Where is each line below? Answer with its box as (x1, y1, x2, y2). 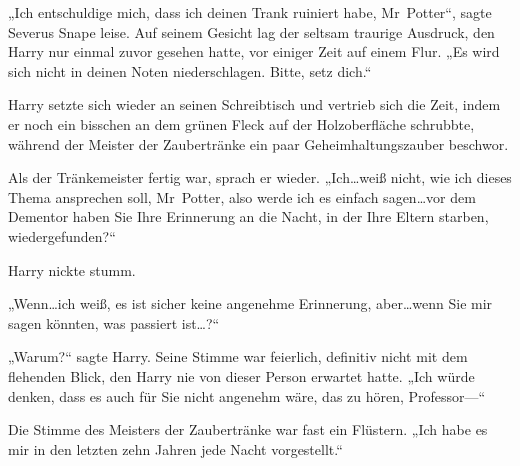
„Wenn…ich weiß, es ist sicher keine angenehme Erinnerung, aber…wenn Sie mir (8, 293, 493, 314)
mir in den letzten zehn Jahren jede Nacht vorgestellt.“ (8, 438, 343, 459)
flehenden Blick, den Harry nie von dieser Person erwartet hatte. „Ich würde (8, 365, 475, 386)
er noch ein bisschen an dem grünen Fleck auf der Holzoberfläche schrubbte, (8, 113, 475, 134)
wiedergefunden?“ (8, 225, 116, 246)
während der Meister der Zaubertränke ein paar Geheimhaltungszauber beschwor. (8, 133, 509, 154)
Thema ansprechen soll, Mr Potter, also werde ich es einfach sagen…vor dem (8, 186, 476, 207)
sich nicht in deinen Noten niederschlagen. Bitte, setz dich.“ (8, 60, 372, 81)
